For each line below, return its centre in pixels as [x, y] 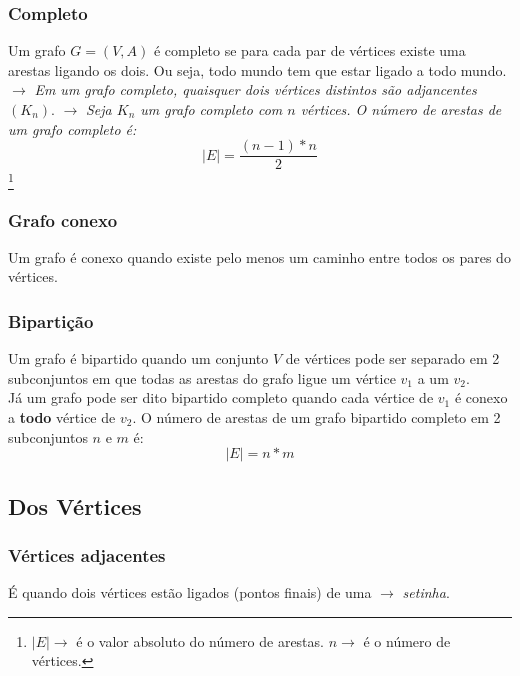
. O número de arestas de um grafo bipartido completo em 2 [316, 416]
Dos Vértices [75, 505]
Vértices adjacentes [87, 554]
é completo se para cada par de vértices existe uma [309, 50]
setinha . [426, 592]
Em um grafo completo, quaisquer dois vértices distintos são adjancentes [255, 89]
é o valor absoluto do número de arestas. [200, 640]
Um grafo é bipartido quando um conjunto [138, 358]
